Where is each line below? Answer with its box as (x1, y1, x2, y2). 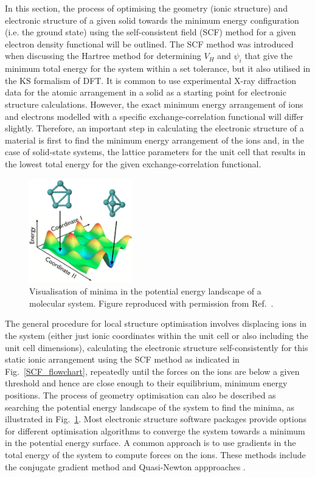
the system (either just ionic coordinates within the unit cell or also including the (5, 329, 308, 341)
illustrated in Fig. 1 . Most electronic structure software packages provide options (5, 413, 306, 425)
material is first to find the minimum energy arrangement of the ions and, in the (5, 133, 304, 146)
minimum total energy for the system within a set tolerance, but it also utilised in (5, 62, 311, 75)
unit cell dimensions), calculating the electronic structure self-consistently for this (5, 341, 308, 353)
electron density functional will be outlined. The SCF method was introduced (5, 37, 294, 50)
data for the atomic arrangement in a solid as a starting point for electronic (5, 86, 286, 99)
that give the (244, 49, 292, 62)
